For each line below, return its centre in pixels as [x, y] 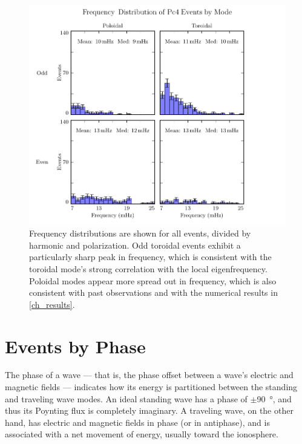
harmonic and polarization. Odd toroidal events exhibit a [135, 245]
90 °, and [274, 398]
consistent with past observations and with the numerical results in [153, 292]
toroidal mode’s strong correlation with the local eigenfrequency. [148, 268]
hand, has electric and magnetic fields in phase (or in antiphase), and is [137, 422]
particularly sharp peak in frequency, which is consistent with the [150, 257]
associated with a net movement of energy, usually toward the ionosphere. [142, 434]
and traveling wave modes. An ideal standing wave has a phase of [126, 398]
